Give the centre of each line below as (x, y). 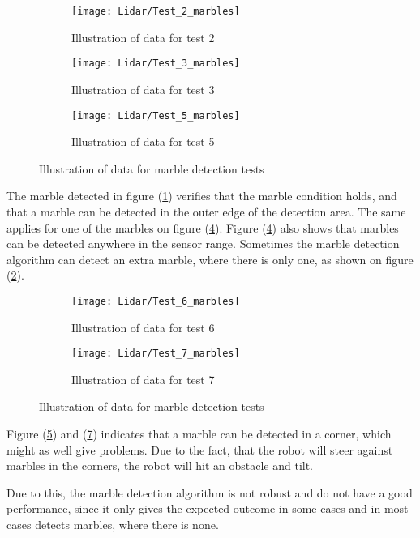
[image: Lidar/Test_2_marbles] (156, 11)
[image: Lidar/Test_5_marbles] (156, 115)
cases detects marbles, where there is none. (113, 524)
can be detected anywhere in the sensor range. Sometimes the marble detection (203, 243)
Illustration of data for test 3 (143, 89)
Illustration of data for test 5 (143, 141)
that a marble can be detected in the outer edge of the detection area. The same (206, 211)
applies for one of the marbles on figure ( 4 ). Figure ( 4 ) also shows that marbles (203, 227)
